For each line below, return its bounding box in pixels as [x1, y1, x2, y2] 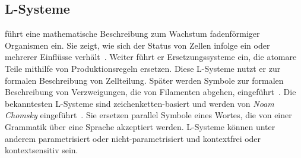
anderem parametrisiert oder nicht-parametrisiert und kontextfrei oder [5, 132, 261, 144]
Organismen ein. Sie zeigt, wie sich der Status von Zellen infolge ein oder [5, 39, 270, 51]
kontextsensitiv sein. [5, 144, 78, 156]
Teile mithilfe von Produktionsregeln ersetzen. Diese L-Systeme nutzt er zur [5, 62, 281, 74]
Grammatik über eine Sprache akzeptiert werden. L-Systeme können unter [5, 120, 275, 132]
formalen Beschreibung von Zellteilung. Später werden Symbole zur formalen [5, 74, 284, 86]
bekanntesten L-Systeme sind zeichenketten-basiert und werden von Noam [5, 97, 274, 109]
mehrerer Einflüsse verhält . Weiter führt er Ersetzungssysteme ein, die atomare [5, 50, 297, 63]
